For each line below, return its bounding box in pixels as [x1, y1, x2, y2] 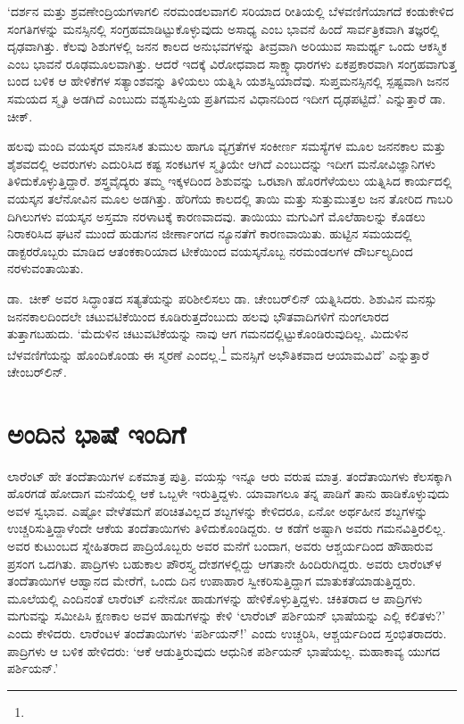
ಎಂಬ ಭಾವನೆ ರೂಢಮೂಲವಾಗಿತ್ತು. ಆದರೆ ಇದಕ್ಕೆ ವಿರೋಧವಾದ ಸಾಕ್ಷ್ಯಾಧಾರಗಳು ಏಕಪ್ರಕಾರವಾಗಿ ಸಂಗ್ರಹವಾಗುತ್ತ [7, 54, 457, 72]
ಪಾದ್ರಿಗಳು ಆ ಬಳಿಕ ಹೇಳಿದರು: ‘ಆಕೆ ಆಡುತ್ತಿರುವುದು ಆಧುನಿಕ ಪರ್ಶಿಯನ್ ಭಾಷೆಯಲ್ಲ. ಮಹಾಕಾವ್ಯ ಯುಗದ [7, 641, 441, 660]
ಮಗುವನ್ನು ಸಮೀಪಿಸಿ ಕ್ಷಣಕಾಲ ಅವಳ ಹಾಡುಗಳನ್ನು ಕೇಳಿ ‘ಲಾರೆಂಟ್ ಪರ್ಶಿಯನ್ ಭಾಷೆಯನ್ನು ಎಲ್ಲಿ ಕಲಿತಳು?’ [7, 606, 445, 625]
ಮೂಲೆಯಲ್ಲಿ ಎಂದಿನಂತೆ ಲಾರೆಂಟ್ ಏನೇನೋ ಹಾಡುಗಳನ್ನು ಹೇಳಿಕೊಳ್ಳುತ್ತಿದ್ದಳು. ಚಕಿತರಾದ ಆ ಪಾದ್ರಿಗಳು [7, 588, 423, 607]
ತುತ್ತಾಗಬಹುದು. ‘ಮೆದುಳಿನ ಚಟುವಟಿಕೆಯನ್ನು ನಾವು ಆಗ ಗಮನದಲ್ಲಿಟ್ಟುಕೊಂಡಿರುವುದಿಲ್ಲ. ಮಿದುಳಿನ [7, 324, 409, 343]
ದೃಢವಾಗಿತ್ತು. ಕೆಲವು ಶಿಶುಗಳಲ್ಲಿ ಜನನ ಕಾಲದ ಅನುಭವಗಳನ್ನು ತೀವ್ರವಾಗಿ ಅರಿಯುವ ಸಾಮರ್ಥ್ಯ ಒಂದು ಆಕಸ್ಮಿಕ [7, 37, 447, 55]
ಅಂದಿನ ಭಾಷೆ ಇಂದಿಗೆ [7, 414, 186, 451]
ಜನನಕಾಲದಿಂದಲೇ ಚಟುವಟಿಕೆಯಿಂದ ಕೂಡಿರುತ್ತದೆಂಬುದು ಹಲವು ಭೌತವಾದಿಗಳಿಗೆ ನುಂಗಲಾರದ [7, 306, 389, 325]
